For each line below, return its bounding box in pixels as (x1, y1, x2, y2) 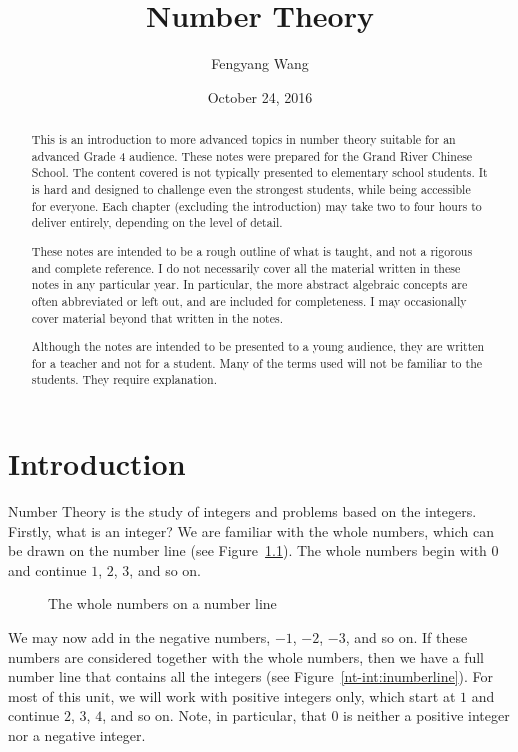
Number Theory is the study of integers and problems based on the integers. (8, 501, 477, 522)
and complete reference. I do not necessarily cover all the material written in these (31, 259, 461, 276)
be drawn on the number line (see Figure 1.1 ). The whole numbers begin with (8, 540, 487, 561)
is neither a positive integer (343, 705, 510, 726)
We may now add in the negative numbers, (8, 626, 271, 647)
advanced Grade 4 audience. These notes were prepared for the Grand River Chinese (31, 147, 473, 164)
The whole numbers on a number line (48, 593, 277, 614)
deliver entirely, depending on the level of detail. (31, 214, 283, 231)
